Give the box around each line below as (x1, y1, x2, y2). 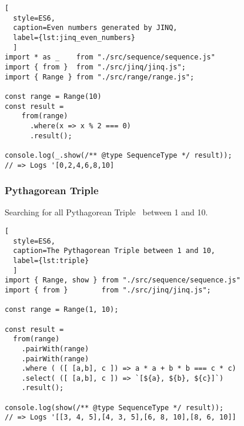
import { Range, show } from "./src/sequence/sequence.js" (5, 276, 240, 285)
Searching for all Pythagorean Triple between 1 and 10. (5, 206, 208, 218)
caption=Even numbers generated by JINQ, (13, 24, 178, 32)
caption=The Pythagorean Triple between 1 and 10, (13, 247, 215, 255)
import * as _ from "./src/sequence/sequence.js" (5, 53, 215, 62)
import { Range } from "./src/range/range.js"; (5, 72, 195, 81)
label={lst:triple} (13, 256, 89, 265)
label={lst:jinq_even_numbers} (13, 33, 135, 42)
